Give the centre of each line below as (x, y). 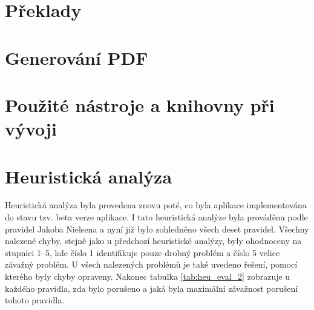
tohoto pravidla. (35, 300)
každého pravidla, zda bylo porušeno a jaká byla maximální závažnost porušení (152, 288)
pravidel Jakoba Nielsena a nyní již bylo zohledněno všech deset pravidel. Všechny (157, 229)
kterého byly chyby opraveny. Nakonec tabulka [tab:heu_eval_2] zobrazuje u (148, 276)
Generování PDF (77, 57)
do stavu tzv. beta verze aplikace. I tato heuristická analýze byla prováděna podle (156, 217)
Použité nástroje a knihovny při (140, 104)
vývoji (31, 129)
